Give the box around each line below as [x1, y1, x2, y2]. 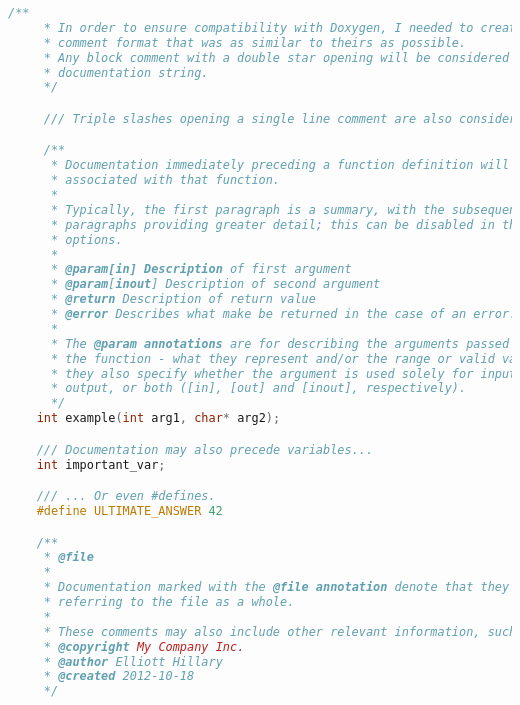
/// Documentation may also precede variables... [36, 442, 374, 457]
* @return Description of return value [50, 292, 316, 307]
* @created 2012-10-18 [43, 669, 195, 684]
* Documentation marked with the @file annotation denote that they [43, 580, 510, 595]
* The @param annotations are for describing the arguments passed [50, 336, 510, 351]
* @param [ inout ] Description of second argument [50, 277, 381, 292]
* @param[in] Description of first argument [50, 262, 352, 277]
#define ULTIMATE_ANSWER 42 [36, 504, 223, 518]
